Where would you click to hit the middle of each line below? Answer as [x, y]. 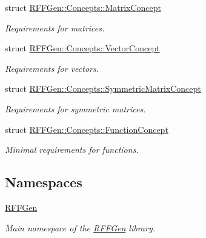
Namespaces [44, 182]
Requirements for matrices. [55, 27]
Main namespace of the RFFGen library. [80, 227]
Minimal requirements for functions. [72, 150]
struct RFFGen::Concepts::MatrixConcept [83, 7]
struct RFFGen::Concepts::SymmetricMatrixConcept [103, 88]
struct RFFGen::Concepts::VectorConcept [82, 48]
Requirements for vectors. [52, 68]
